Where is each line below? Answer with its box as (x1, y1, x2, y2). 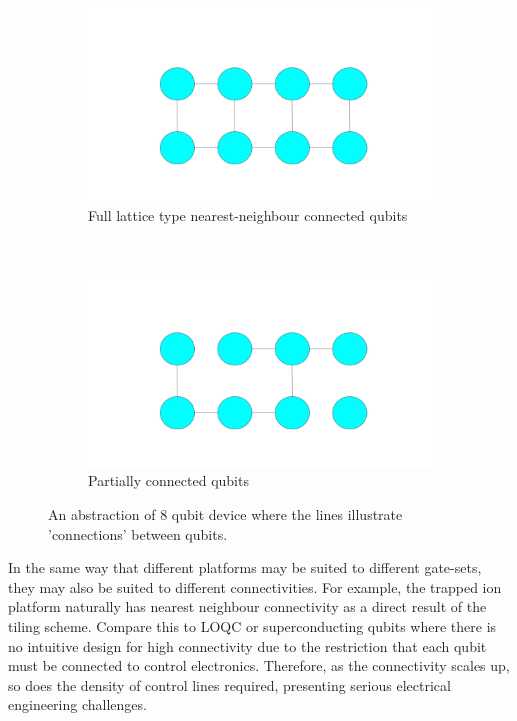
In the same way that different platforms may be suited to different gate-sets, (8, 557, 482, 578)
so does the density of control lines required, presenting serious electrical (8, 674, 451, 695)
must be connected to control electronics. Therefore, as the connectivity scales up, (8, 655, 510, 676)
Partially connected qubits (88, 470, 249, 491)
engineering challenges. (8, 694, 147, 715)
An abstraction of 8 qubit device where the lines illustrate (48, 503, 403, 524)
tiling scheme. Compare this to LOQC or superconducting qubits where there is (8, 615, 497, 636)
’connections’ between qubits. (48, 523, 228, 544)
